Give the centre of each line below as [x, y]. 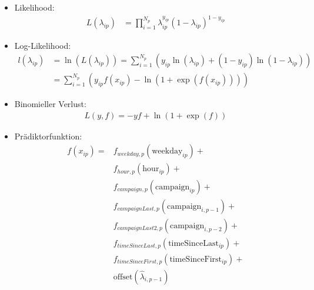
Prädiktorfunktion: [48, 136]
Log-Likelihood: [43, 45]
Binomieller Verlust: [50, 104]
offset [123, 277]
